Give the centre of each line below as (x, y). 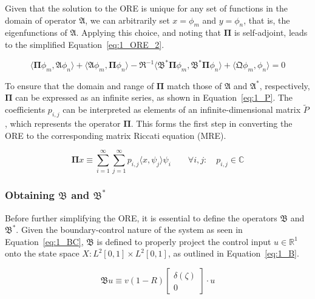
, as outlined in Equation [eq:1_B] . (233, 253)
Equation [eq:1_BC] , (44, 241)
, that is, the (267, 20)
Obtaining (30, 195)
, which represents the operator (63, 123)
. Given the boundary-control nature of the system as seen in (129, 230)
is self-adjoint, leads (271, 32)
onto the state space (42, 253)
